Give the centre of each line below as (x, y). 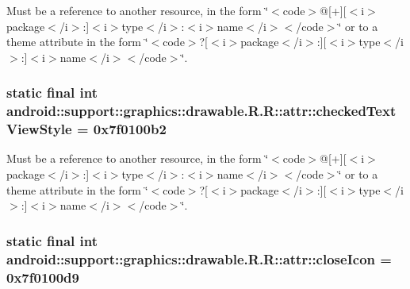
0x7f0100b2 (130, 129)
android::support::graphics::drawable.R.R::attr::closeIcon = (199, 258)
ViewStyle (39, 129)
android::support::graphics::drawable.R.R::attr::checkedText (201, 111)
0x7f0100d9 (43, 277)
